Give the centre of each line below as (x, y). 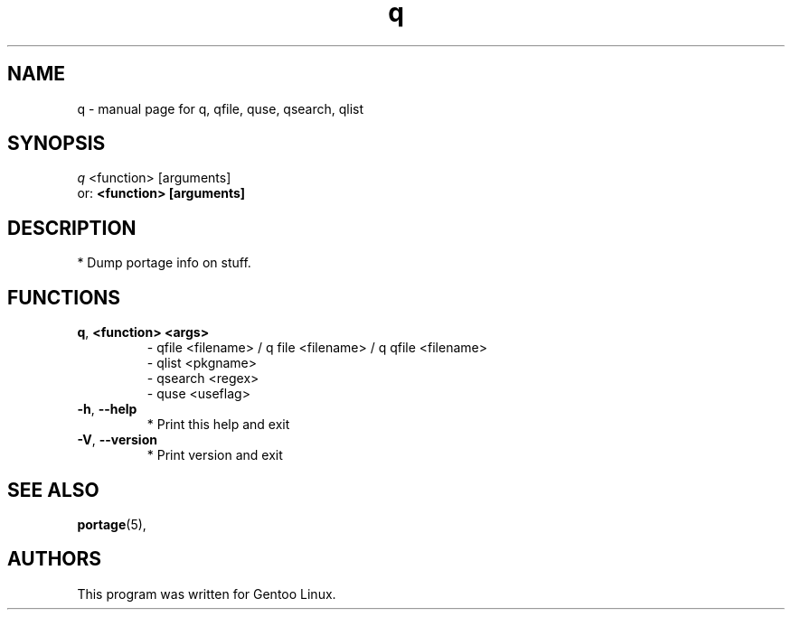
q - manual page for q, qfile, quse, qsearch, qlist (221, 108)
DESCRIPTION (72, 228)
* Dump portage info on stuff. (164, 263)
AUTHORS (55, 559)
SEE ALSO (53, 490)
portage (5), (112, 524)
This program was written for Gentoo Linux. (207, 594)
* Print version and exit (215, 455)
